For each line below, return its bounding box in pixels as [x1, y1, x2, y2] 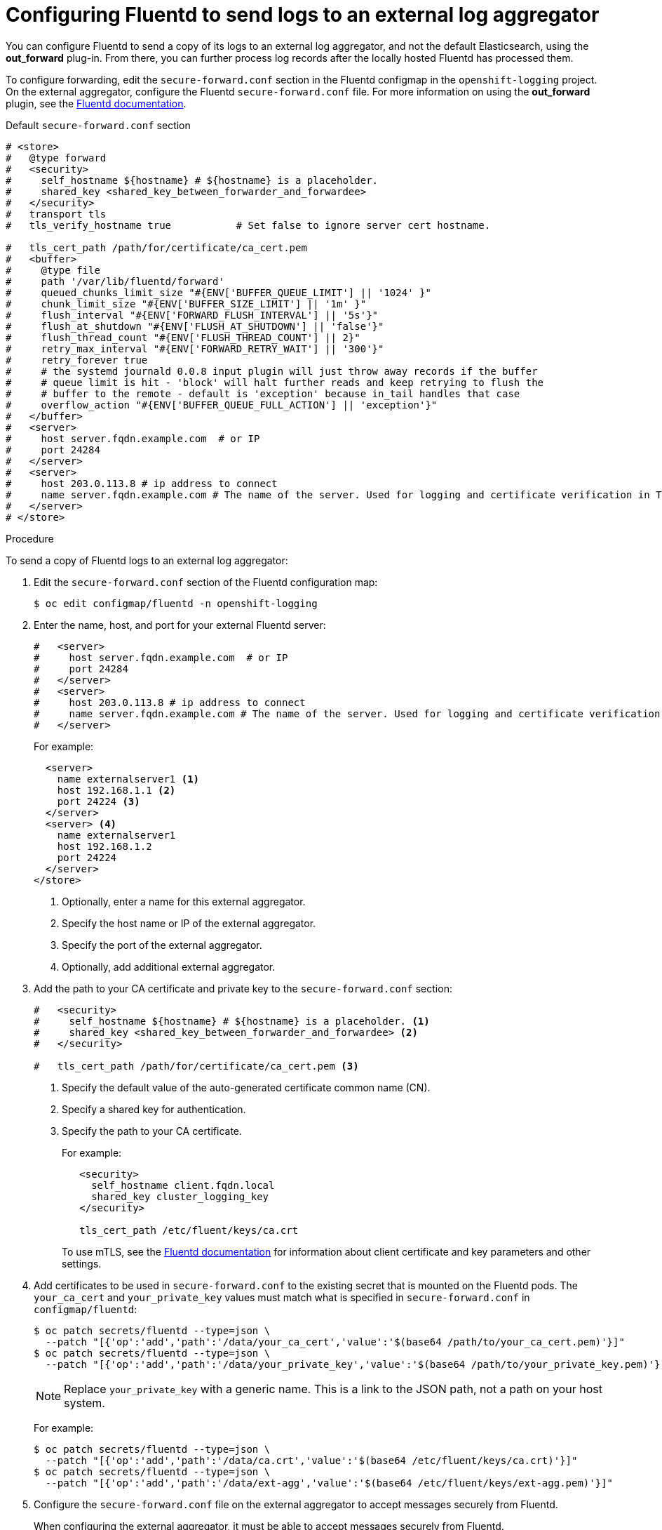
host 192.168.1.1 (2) [57, 784, 176, 796]
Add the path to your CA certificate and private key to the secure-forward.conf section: [34, 982, 452, 994]
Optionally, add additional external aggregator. [62, 960, 276, 973]
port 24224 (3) [57, 795, 140, 807]
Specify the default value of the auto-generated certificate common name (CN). [62, 1081, 431, 1093]
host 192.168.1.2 [57, 840, 152, 852]
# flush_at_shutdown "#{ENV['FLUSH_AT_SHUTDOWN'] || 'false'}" [6, 320, 384, 332]
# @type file [6, 264, 100, 276]
